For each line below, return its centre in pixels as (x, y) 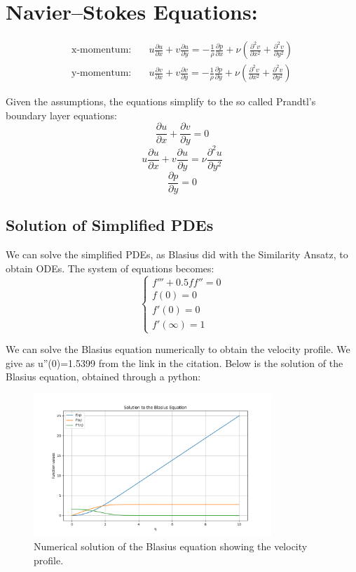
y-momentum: (102, 73)
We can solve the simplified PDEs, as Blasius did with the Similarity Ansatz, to (177, 254)
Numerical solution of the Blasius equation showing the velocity (171, 546)
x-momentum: (102, 50)
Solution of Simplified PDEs (110, 225)
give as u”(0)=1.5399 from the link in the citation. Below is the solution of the (174, 363)
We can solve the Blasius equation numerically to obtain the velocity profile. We (178, 349)
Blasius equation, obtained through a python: (103, 377)
